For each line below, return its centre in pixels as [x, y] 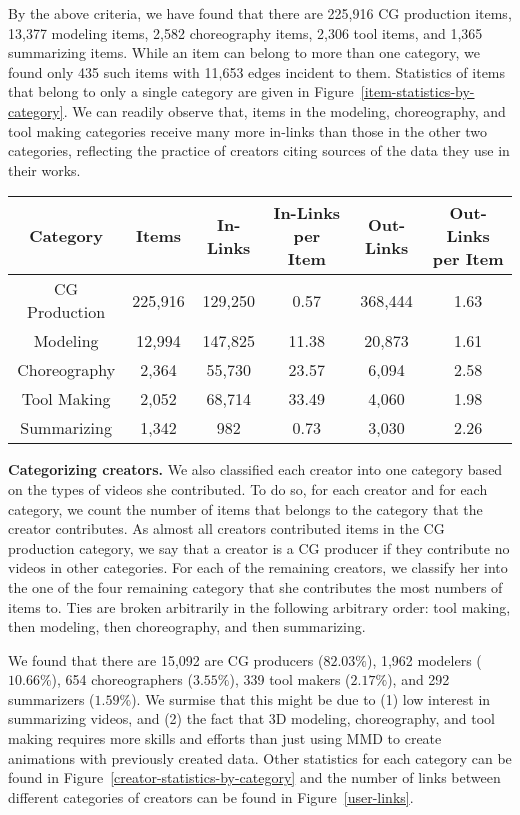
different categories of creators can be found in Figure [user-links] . [211, 796]
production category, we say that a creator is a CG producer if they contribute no [259, 547]
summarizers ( [51, 698]
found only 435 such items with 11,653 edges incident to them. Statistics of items [257, 71]
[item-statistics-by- [417, 91]
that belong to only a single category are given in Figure [181, 91]
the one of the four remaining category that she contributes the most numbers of [255, 586]
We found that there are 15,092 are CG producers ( [166, 659]
